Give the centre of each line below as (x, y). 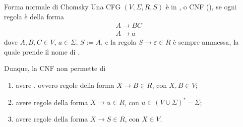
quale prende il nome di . (42, 51)
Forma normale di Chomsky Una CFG (62, 6)
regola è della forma (34, 16)
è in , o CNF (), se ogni (201, 6)
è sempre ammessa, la (206, 42)
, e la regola (119, 42)
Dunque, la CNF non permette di (55, 68)
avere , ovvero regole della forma (65, 85)
